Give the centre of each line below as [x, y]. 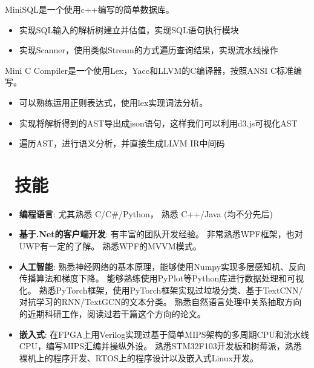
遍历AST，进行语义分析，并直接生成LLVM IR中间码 [122, 143]
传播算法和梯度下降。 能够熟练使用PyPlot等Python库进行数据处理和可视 [162, 278]
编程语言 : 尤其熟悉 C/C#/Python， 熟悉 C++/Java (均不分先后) [146, 213]
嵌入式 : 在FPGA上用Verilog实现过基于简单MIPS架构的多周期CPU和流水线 [164, 334]
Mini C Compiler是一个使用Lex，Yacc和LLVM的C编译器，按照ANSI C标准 [149, 70]
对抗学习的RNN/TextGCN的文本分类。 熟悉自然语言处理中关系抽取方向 [160, 302]
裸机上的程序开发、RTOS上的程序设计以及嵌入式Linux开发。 [139, 357]
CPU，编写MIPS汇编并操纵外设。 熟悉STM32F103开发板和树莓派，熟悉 [160, 346]
